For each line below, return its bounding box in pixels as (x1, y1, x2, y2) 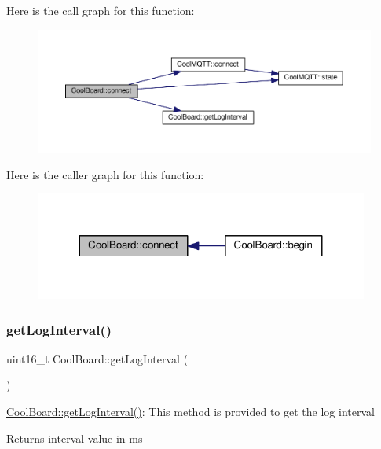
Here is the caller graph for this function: (6, 166, 204, 182)
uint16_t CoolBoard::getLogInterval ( (6, 350, 189, 366)
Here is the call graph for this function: (6, 2, 195, 18)
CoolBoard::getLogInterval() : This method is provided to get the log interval (6, 403, 375, 420)
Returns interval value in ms (6, 429, 143, 446)
